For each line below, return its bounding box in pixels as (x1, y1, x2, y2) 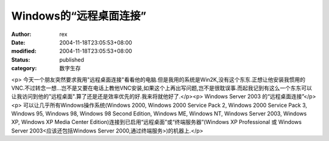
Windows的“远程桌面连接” (11, 9, 147, 23)
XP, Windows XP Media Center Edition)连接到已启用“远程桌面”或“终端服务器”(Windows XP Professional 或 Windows (11, 118, 302, 126)
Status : (11, 56, 30, 63)
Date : (11, 38, 26, 46)
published (59, 56, 85, 63)
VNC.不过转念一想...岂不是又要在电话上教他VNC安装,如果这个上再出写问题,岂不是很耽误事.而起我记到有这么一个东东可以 (11, 84, 313, 92)
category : (11, 65, 37, 72)
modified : (11, 48, 37, 55)
